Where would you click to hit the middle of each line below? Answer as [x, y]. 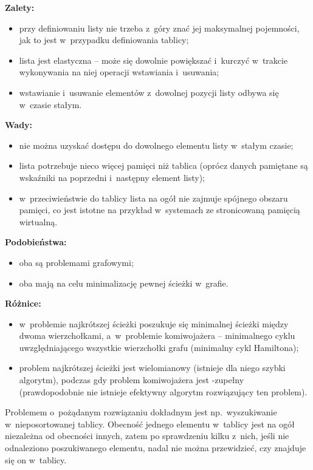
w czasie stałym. [50, 104]
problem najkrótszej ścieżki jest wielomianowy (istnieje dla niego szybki [152, 368]
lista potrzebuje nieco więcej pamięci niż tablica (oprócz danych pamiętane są [163, 165]
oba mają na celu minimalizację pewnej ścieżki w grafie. [124, 283]
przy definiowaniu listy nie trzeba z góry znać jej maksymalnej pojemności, [159, 28]
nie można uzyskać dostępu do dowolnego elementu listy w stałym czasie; [156, 145]
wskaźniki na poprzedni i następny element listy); [112, 177]
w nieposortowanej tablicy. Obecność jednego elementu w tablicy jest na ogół [150, 424]
